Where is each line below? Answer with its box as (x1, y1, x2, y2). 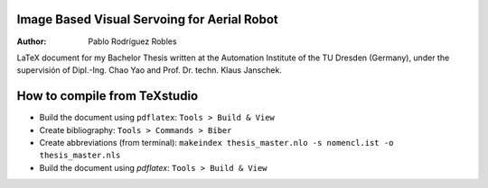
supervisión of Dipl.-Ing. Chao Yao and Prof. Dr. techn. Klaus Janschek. (16, 65, 282, 76)
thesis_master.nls (39, 150, 121, 161)
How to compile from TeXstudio (16, 88, 199, 103)
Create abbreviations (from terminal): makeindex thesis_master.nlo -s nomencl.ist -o (39, 137, 394, 148)
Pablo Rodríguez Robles (88, 36, 177, 47)
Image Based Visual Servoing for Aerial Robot (16, 12, 279, 27)
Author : (16, 36, 47, 47)
